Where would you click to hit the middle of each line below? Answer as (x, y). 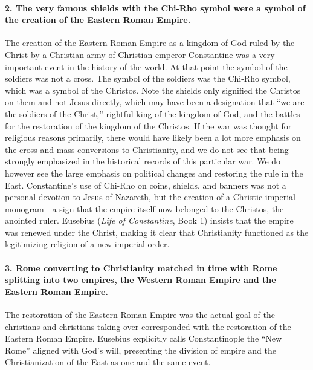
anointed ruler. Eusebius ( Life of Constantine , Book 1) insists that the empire (149, 220)
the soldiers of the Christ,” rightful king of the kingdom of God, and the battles (153, 113)
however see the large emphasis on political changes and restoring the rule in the (154, 173)
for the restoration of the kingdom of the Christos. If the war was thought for (148, 125)
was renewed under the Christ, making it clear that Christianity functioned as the (157, 232)
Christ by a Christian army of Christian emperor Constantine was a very (140, 54)
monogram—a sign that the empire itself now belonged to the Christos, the (144, 208)
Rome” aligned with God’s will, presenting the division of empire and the (141, 350)
